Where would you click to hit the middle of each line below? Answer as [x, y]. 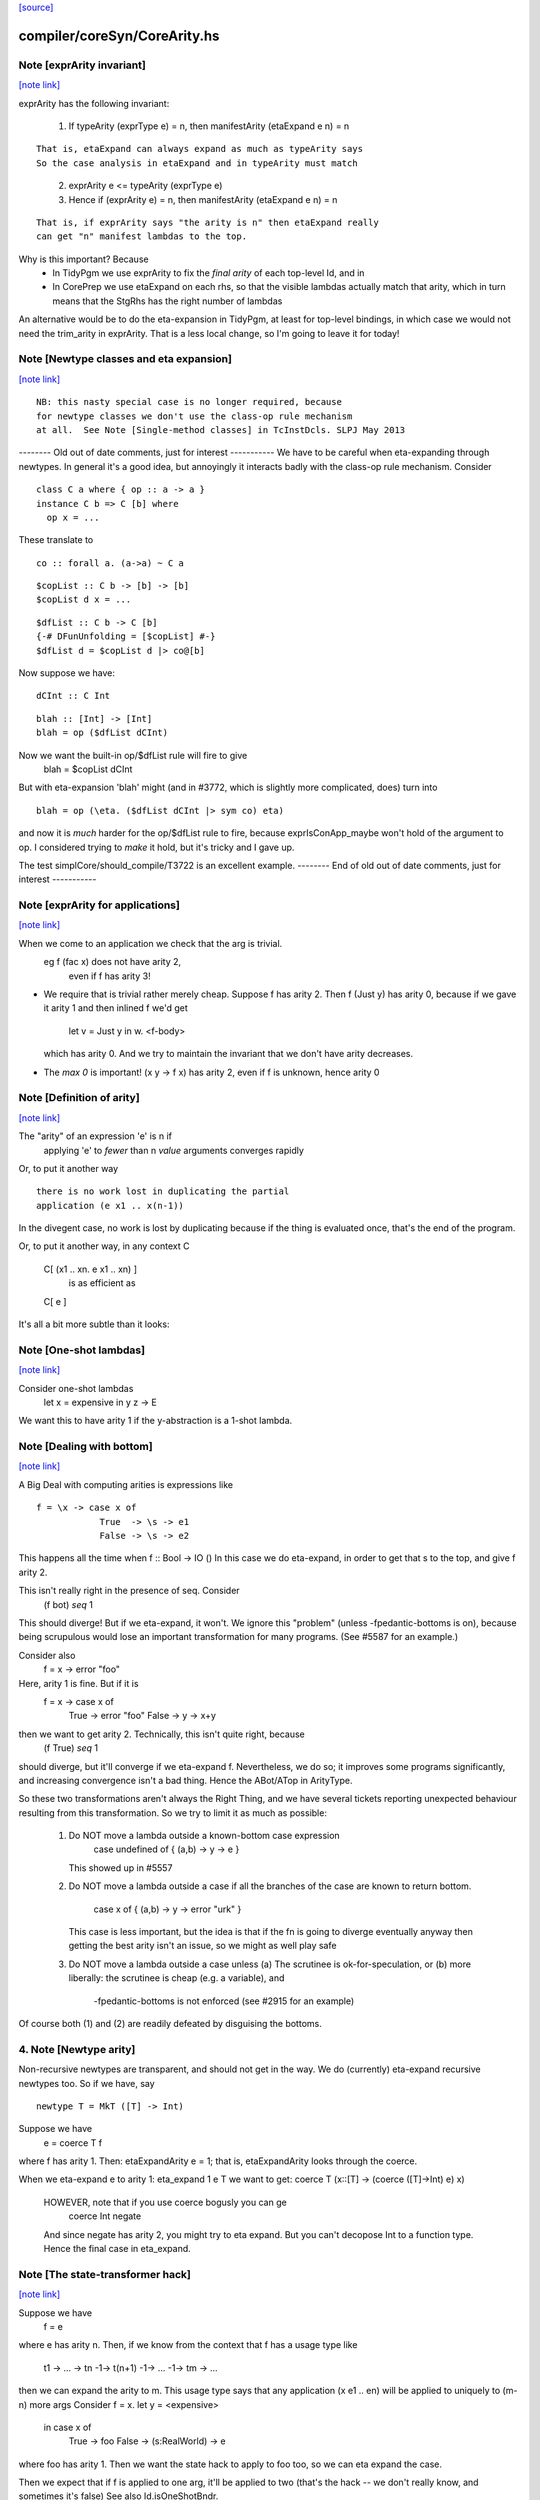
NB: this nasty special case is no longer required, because [189, 402]
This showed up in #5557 [120, 1867]
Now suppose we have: [66, 673]
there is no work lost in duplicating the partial [163, 1191]
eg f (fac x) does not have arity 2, [112, 962]
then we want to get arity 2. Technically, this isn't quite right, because [161, 1734]
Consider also [47, 1655]
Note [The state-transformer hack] [105, 2274]
